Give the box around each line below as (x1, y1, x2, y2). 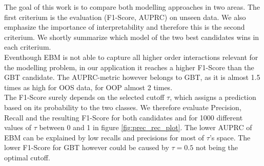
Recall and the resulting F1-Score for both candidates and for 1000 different (4, 112, 243, 122)
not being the (195, 142, 238, 153)
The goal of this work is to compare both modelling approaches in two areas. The (4, 2, 260, 12)
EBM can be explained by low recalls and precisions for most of (4, 132, 205, 142)
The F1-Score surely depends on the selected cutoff (4, 92, 165, 102)
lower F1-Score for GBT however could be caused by (4, 142, 169, 153)
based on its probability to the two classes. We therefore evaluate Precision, (4, 101, 241, 112)
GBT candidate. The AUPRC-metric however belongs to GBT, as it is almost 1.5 (4, 72, 260, 82)
